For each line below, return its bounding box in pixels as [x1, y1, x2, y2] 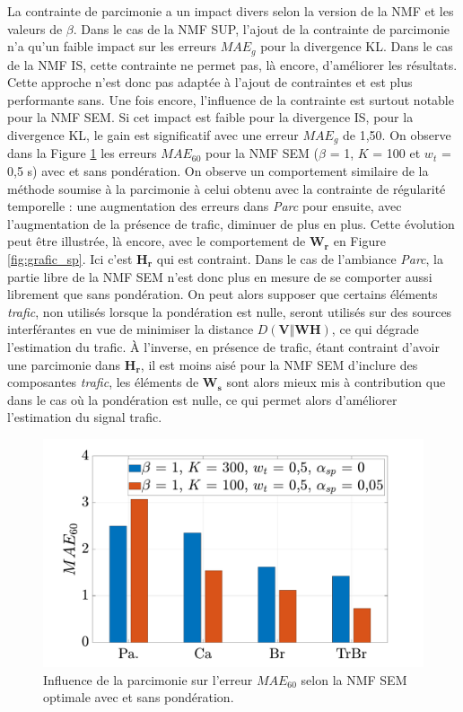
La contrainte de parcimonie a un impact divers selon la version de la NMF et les [7, 2, 454, 20]
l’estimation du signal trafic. [7, 408, 162, 426]
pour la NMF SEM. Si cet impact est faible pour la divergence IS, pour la [7, 108, 414, 127]
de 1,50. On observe [343, 126, 451, 145]
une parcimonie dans [7, 355, 121, 374]
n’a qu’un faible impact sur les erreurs [7, 37, 216, 56]
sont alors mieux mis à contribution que [226, 373, 446, 391]
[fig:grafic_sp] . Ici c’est [7, 250, 133, 268]
